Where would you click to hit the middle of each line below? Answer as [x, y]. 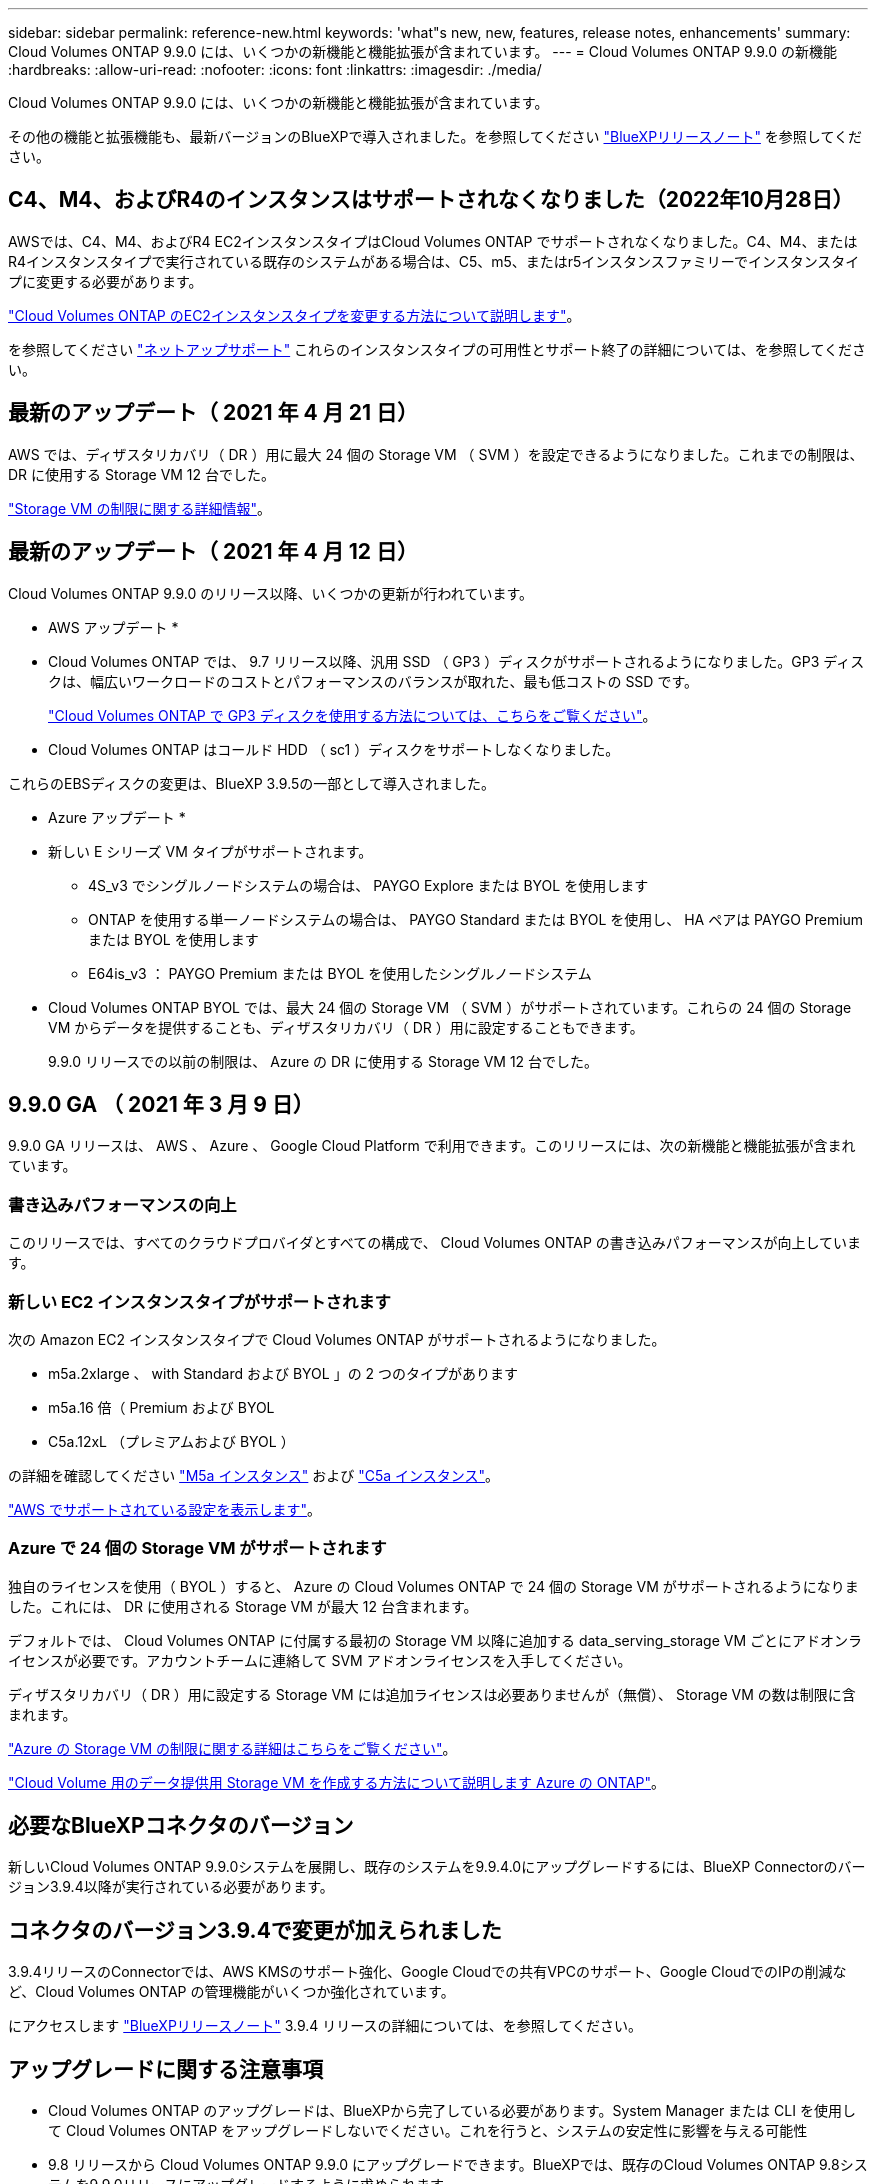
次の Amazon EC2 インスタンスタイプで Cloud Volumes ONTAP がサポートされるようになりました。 [337, 1339]
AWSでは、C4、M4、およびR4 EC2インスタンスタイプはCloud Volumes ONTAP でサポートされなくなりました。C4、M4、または [433, 241]
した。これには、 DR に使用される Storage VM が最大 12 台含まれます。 [243, 1606]
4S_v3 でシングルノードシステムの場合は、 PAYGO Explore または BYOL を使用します [368, 885]
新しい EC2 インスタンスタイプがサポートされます [199, 1301]
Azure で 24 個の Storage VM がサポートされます [197, 1548]
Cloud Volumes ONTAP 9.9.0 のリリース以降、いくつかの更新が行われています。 [271, 593]
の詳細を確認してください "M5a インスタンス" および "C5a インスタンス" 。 [254, 1475]
